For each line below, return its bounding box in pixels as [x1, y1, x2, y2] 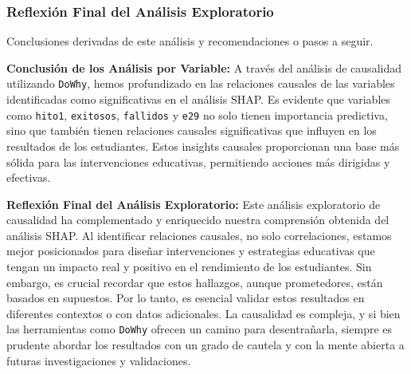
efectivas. [6, 169, 51, 186]
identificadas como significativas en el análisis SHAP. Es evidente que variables [6, 91, 391, 108]
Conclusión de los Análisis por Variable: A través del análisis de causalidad [6, 59, 401, 76]
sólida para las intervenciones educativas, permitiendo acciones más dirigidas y [6, 153, 390, 170]
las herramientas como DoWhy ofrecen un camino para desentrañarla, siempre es [6, 321, 393, 337]
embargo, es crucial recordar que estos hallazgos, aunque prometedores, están [6, 274, 383, 290]
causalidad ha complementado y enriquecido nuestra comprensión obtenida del [6, 211, 389, 228]
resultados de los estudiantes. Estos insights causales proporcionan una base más [6, 137, 400, 154]
